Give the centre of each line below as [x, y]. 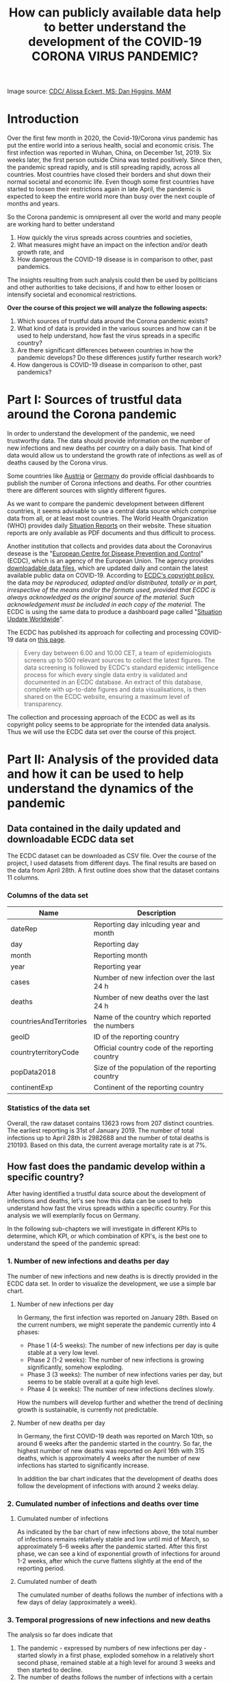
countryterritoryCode [45, 1052]
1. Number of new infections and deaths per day [88, 1261]
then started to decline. [50, 1670]
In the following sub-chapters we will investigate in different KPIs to [102, 1229]
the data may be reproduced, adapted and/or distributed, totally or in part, [112, 583]
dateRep [24, 929]
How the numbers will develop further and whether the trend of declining [120, 1402]
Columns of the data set [48, 895]
